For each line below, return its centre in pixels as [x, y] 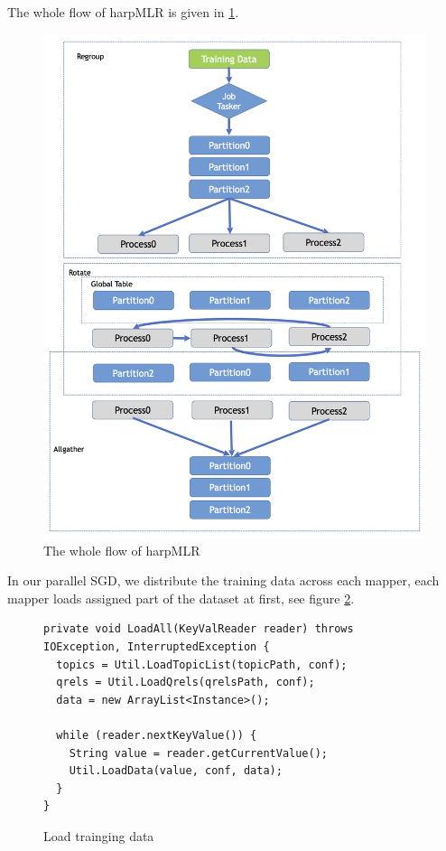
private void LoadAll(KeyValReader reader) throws [199, 629]
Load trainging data [99, 836]
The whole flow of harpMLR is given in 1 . [123, 12]
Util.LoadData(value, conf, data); [176, 771]
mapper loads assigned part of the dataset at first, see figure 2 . [181, 598]
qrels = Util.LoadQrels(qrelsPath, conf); [186, 683]
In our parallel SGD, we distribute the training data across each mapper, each [223, 580]
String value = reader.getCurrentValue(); [198, 753]
